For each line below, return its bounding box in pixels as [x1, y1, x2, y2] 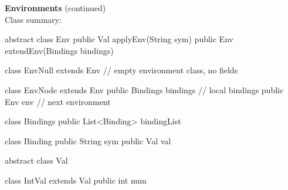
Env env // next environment [5, 95, 111, 107]
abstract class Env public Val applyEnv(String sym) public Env [5, 33, 233, 45]
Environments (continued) [5, 2, 106, 13]
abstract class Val [5, 154, 68, 167]
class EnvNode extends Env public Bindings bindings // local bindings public [5, 83, 284, 96]
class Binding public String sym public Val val [5, 134, 171, 147]
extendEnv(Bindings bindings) [5, 44, 114, 56]
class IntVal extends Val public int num [5, 174, 147, 186]
